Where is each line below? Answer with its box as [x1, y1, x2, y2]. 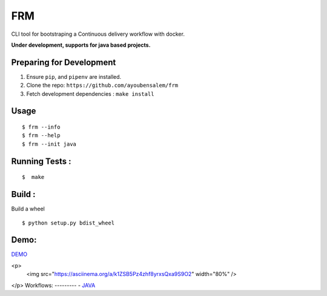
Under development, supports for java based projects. [11, 41, 151, 49]
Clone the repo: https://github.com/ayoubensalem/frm [26, 82, 179, 89]
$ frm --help [22, 132, 61, 139]
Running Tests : [11, 156, 71, 166]
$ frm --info [22, 124, 61, 130]
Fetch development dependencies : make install [26, 90, 154, 97]
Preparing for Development [11, 57, 116, 67]
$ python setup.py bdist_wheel [22, 219, 115, 226]
